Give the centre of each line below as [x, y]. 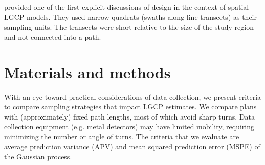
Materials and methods [87, 72]
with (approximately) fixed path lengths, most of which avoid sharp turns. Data [129, 116]
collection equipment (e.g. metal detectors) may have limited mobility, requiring [129, 126]
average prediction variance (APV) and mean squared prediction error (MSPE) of [132, 146]
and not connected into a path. [53, 37]
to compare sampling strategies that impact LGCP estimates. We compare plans [130, 107]
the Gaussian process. [38, 157]
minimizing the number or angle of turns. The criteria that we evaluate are [122, 136]
